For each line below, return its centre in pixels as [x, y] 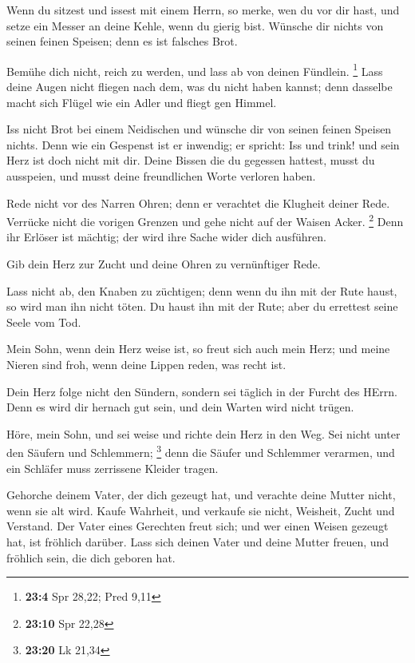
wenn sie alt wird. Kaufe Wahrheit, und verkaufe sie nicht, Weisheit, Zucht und [201, 510]
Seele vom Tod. [44, 322]
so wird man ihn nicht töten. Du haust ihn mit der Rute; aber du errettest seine [202, 306]
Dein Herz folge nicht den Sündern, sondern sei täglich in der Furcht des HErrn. [202, 391]
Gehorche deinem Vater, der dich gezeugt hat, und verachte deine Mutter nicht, [201, 495]
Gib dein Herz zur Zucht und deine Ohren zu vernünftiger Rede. [164, 264]
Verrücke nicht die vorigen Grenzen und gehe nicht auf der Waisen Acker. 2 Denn [205, 220]
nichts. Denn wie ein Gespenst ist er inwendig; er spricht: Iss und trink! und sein [203, 144]
